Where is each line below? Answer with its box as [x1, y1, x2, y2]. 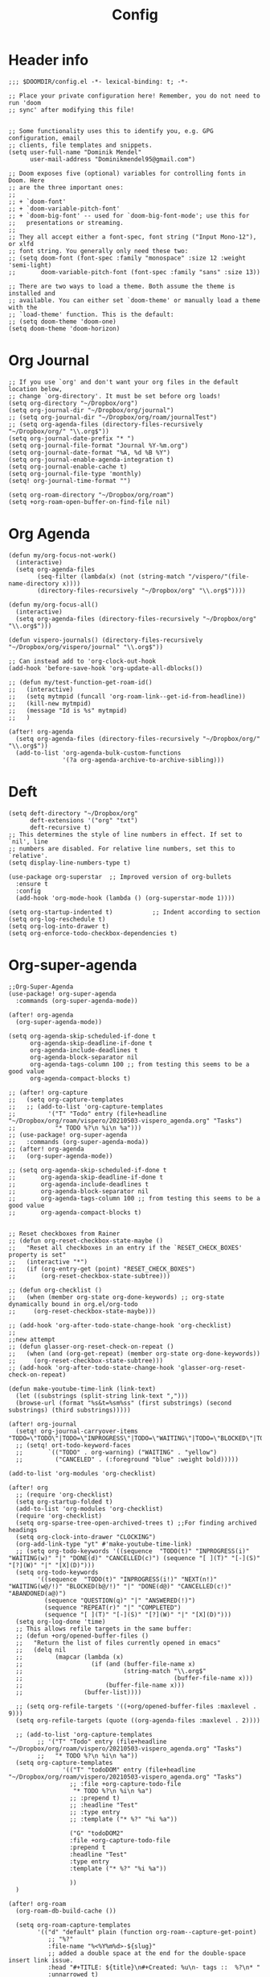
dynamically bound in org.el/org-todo [8, 1300, 138, 1308]
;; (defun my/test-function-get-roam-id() [8, 678, 153, 686]
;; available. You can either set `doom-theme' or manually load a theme [8, 296, 261, 304]
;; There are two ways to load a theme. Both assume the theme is [8, 282, 235, 290]
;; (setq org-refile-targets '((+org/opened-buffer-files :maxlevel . [15, 1702, 257, 1710]
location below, [8, 385, 63, 393]
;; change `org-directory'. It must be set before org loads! [8, 392, 221, 400]
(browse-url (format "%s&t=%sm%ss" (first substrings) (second [15, 1399, 231, 1407]
